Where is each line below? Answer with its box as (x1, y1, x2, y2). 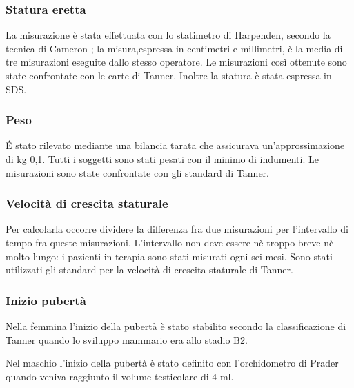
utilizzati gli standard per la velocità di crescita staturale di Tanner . (6, 262, 293, 277)
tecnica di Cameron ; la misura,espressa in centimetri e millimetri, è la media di (6, 41, 343, 55)
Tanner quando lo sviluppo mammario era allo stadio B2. (6, 332, 248, 347)
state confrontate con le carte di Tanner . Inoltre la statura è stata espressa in (6, 68, 332, 82)
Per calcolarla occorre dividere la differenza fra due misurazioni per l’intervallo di (6, 222, 348, 236)
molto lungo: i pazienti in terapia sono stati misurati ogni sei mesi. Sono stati (6, 249, 333, 263)
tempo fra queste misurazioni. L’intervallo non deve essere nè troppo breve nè (6, 235, 334, 249)
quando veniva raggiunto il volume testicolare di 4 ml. (6, 369, 234, 383)
